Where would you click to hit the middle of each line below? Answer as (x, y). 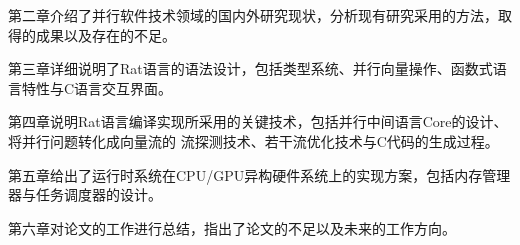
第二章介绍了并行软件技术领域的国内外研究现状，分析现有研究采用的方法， (253, 15)
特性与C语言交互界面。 (97, 87)
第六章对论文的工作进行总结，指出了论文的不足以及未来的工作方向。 (232, 227)
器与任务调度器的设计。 (85, 194)
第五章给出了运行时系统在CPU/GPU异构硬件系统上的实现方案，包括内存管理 (259, 174)
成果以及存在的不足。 (105, 34)
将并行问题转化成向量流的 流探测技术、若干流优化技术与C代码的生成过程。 (253, 140)
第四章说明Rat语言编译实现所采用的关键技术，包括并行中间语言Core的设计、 (258, 121)
